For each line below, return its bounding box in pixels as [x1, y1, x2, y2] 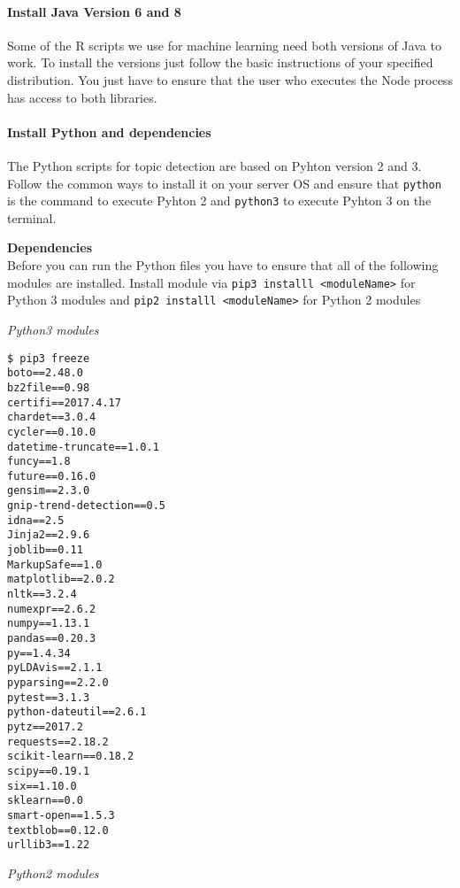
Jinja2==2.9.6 [7, 529, 90, 542]
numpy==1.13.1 [7, 617, 90, 630]
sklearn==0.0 [7, 794, 83, 807]
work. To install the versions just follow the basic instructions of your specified [7, 53, 433, 72]
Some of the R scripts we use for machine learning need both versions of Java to [7, 35, 441, 54]
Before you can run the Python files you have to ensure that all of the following [7, 256, 439, 274]
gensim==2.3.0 [7, 484, 90, 498]
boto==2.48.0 [7, 367, 83, 380]
